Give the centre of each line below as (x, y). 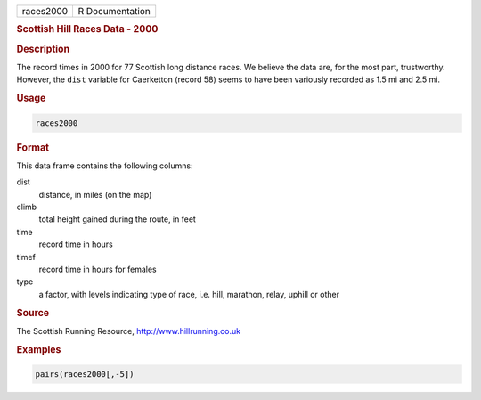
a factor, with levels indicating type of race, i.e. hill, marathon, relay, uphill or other (189, 294)
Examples (39, 349)
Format (33, 147)
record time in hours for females (98, 269)
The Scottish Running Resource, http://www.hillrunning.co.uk (128, 331)
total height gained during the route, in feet (117, 219)
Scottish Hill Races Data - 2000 (87, 29)
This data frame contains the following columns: (105, 166)
